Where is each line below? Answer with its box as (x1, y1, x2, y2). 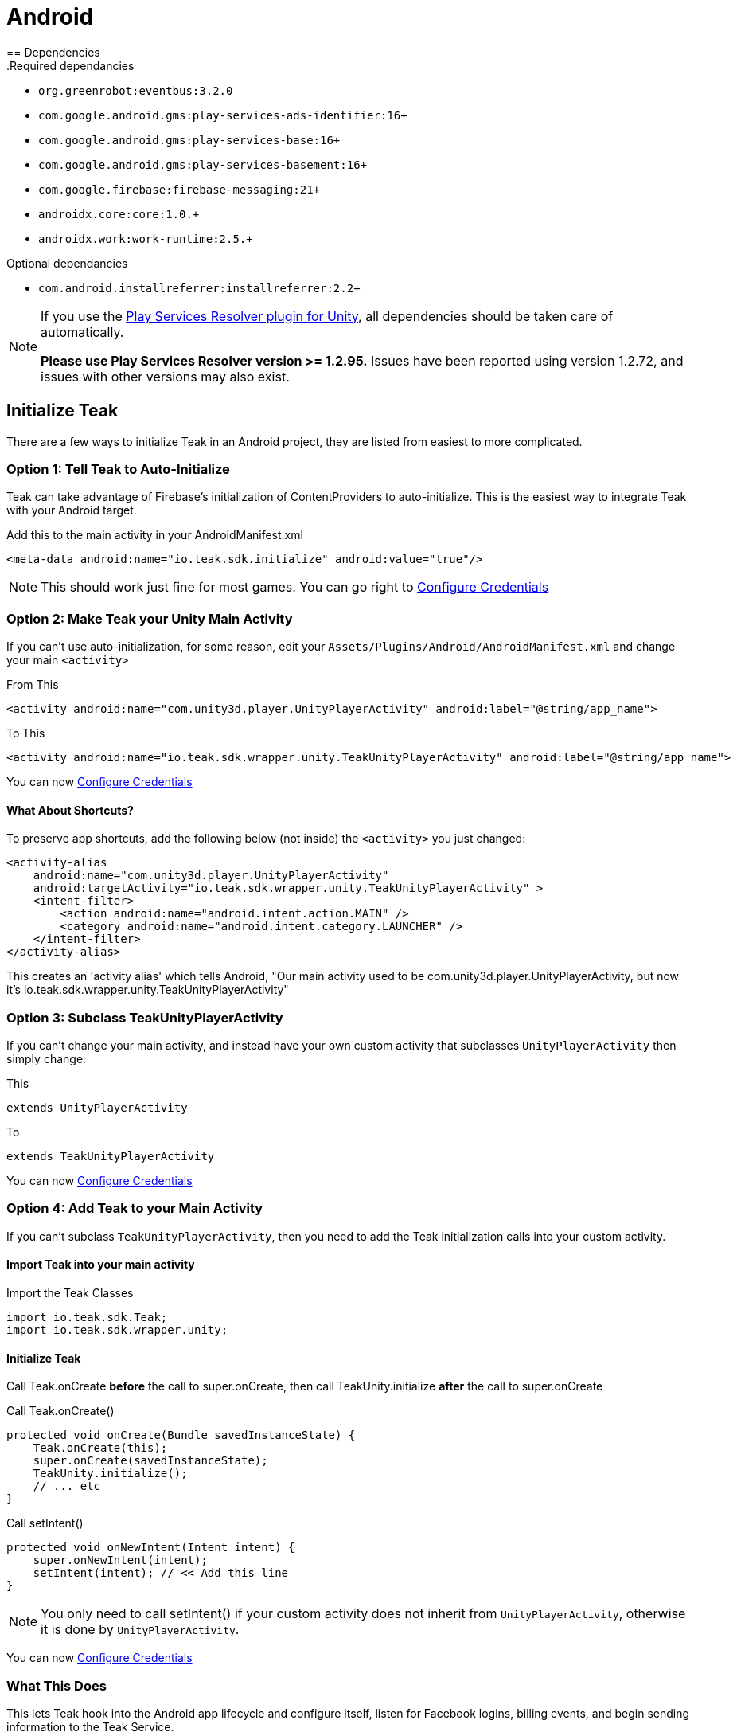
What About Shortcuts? (6, 803, 134, 817)
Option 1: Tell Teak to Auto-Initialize (6, 460, 230, 477)
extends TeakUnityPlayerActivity (6, 1150, 215, 1163)
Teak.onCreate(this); (33, 1441, 168, 1455)
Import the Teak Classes (6, 1286, 134, 1300)
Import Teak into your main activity (6, 1257, 195, 1272)
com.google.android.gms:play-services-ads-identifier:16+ (38, 108, 407, 122)
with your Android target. (6, 503, 137, 518)
